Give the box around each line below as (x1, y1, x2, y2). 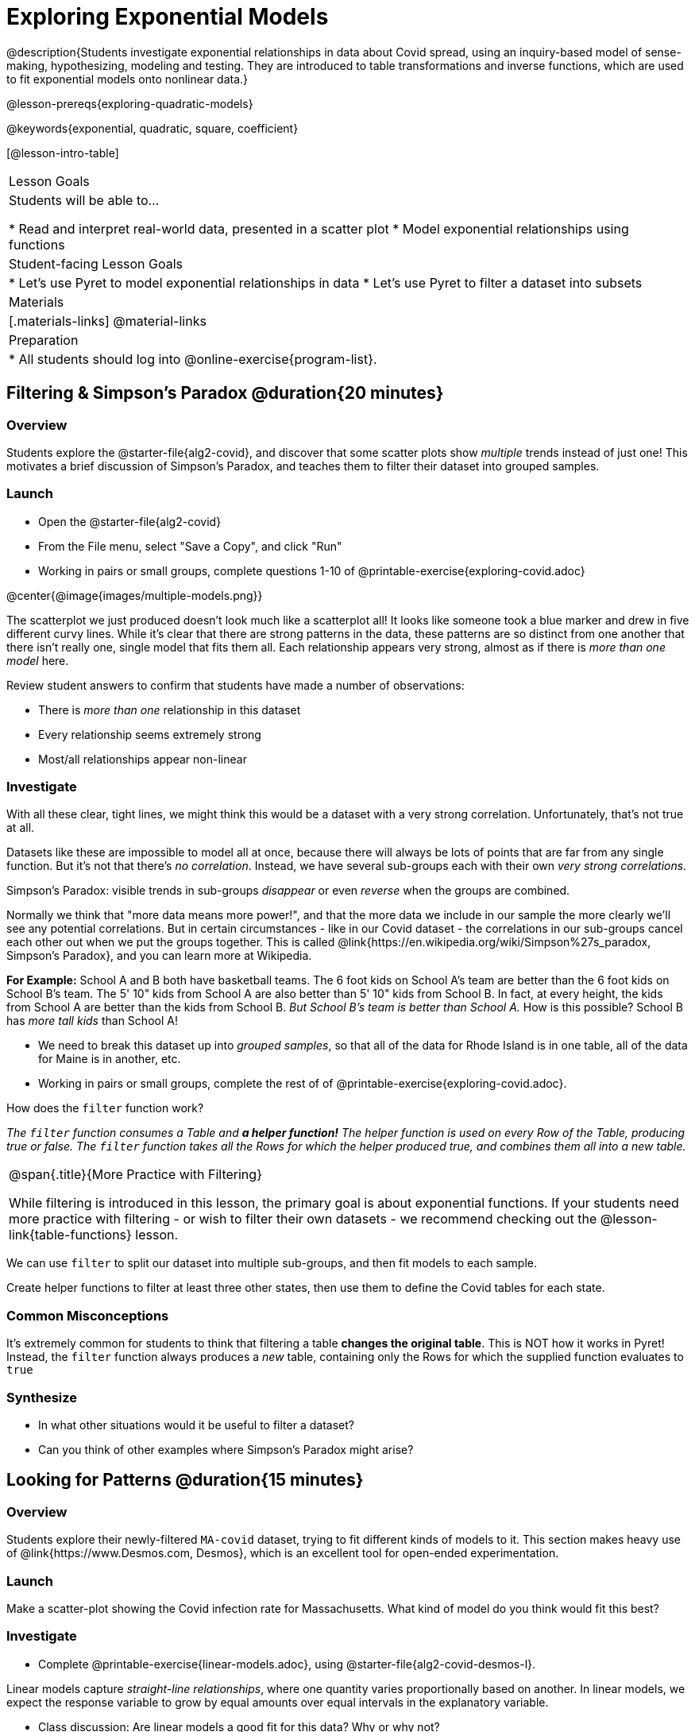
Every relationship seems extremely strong (38, 727, 261, 741)
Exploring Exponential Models (6, 3, 329, 30)
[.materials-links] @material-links (9, 312, 207, 329)
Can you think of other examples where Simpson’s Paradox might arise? (38, 1442, 414, 1456)
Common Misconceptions (6, 1307, 169, 1324)
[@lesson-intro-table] (6, 145, 119, 160)
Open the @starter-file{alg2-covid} (38, 514, 222, 528)
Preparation (9, 331, 79, 348)
